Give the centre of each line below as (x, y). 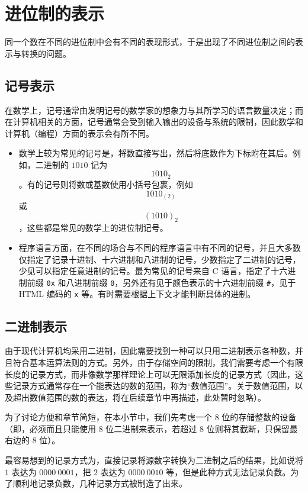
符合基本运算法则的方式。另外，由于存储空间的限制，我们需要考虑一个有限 (158, 362)
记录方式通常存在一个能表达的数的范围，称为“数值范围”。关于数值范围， (154, 386)
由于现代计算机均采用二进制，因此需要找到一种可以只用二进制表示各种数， (150, 351)
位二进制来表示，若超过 (151, 428)
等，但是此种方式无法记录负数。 (228, 471)
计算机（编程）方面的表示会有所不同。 (79, 133)
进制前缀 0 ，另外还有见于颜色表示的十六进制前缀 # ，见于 (185, 282)
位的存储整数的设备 (259, 417)
